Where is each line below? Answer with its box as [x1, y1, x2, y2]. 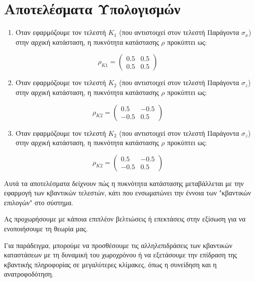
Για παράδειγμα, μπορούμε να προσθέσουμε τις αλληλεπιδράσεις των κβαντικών [4, 240, 232, 250]
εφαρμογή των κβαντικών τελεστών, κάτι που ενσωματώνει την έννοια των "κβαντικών [4, 188, 251, 198]
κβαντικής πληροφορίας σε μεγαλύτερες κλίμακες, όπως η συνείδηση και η [4, 259, 217, 269]
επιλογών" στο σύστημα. [4, 197, 73, 207]
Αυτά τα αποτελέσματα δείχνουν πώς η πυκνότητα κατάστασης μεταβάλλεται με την [4, 178, 244, 188]
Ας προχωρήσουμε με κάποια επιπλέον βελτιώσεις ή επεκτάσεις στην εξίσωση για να [4, 214, 246, 224]
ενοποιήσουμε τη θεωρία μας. [4, 223, 88, 234]
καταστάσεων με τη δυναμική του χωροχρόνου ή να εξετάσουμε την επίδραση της [4, 250, 237, 260]
